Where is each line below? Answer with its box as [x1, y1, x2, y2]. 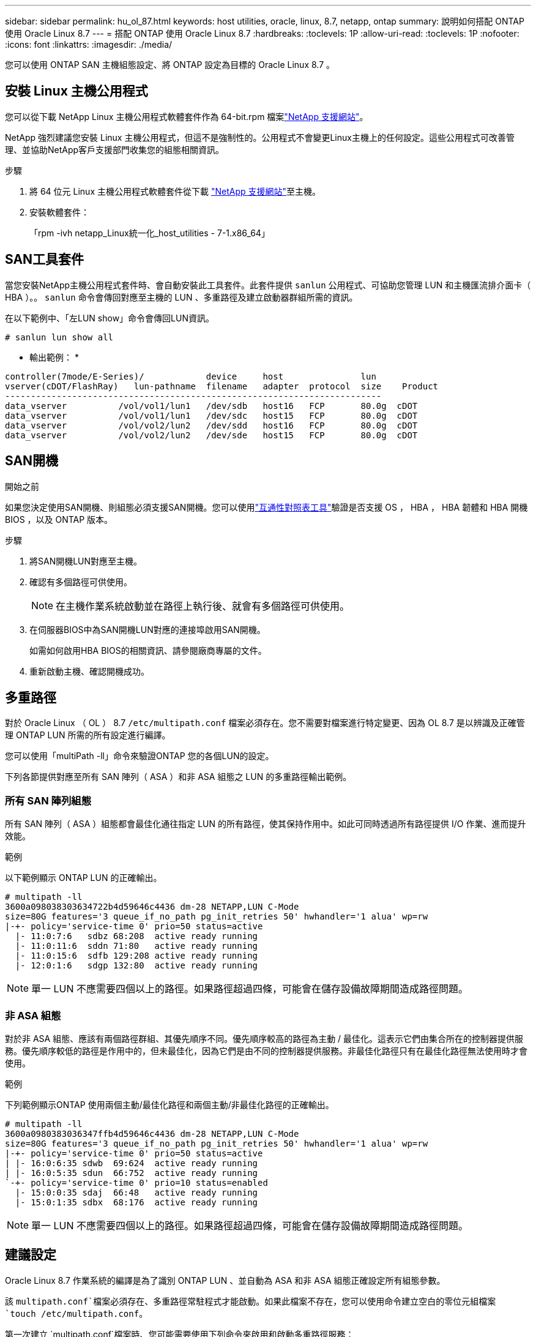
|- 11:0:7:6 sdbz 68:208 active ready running [15, 931, 258, 942]
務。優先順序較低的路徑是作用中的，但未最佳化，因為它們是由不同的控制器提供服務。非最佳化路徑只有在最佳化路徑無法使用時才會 [5, 1045, 527, 1056]
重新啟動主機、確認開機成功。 [29, 665, 149, 676]
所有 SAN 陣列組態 [5, 794, 92, 807]
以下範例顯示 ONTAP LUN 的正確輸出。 [5, 872, 162, 883]
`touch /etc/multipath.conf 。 [5, 1308, 148, 1319]
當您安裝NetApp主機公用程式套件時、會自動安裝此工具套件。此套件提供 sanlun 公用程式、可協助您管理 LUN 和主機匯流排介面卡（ [5, 279, 531, 290]
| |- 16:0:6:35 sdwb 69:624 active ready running [5, 1158, 258, 1168]
